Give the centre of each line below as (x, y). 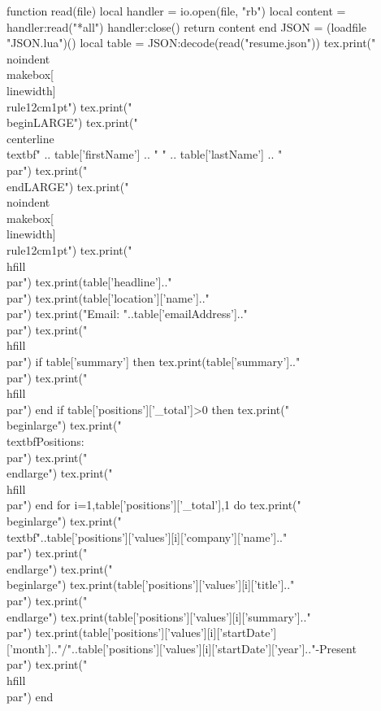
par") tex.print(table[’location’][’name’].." (108, 297)
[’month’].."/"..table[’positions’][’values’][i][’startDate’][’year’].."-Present (182, 648)
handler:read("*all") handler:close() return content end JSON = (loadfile (187, 26)
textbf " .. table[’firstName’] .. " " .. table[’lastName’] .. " (145, 154)
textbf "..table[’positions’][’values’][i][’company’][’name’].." (147, 537)
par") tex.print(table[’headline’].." (89, 282)
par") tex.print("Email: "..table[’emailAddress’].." (127, 314)
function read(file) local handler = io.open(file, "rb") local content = (176, 11)
